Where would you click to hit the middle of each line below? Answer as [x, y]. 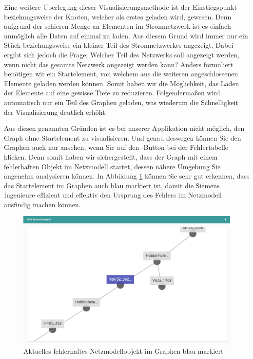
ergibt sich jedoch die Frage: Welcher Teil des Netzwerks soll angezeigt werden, [122, 54]
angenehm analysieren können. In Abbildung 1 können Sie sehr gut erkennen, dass [127, 176]
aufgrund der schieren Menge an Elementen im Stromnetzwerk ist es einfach [117, 26]
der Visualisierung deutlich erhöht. [56, 112]
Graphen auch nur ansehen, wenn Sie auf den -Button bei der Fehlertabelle [116, 147]
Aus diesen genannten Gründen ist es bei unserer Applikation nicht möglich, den [124, 128]
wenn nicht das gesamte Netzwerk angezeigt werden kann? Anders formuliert [119, 64]
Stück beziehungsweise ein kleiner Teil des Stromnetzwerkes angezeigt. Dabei [119, 45]
